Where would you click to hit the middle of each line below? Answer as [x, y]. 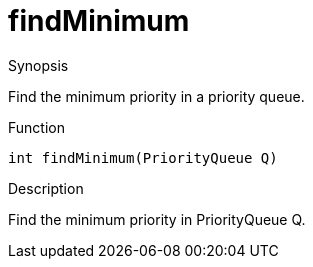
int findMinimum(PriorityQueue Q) [143, 157]
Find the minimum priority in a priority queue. [156, 96]
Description [46, 188]
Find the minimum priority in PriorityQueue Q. [157, 219]
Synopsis [38, 65]
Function [36, 127]
